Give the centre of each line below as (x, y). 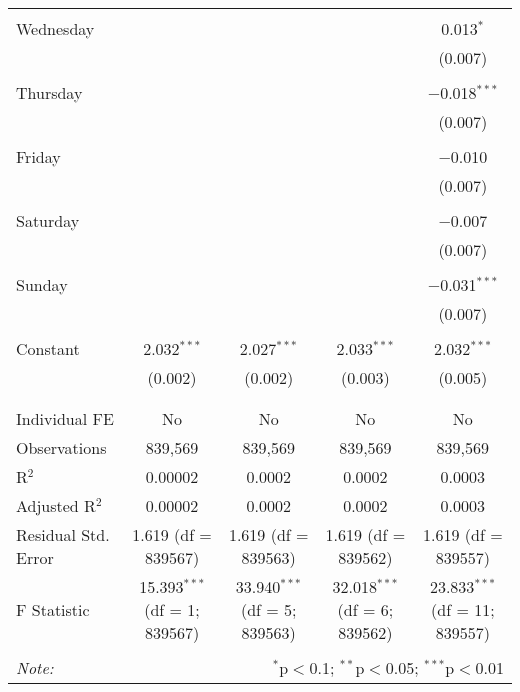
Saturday (48, 220)
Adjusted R (56, 505)
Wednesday (55, 28)
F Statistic (53, 609)
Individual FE (65, 418)
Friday (38, 156)
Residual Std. (63, 534)
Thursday (49, 92)
